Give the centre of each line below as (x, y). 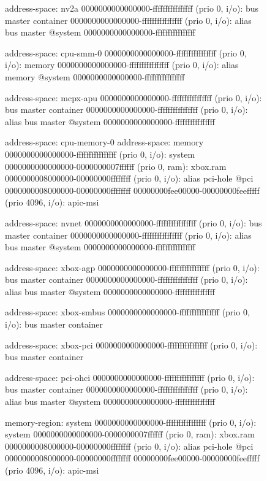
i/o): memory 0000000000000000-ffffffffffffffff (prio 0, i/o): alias (122, 65)
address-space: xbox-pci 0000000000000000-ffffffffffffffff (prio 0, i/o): (131, 344)
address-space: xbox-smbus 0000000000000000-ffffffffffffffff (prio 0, (127, 312)
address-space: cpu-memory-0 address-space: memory (104, 142)
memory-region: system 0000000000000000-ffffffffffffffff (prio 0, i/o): (131, 422)
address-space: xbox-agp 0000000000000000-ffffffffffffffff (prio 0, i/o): (132, 267)
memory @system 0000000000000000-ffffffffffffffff (95, 76)
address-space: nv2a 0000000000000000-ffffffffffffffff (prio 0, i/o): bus (132, 8)
